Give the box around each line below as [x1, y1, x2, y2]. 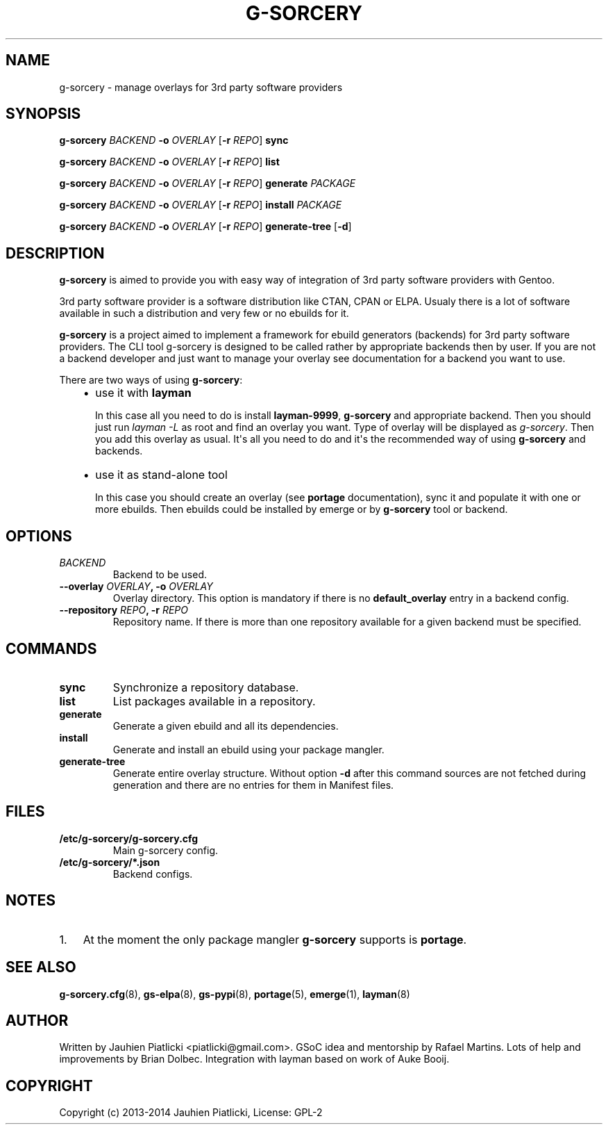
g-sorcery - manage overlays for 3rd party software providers [59, 81, 343, 93]
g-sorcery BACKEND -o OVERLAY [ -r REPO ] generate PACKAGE [59, 177, 356, 190]
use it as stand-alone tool [95, 468, 228, 482]
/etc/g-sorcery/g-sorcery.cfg [59, 832, 199, 844]
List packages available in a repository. [112, 694, 316, 708]
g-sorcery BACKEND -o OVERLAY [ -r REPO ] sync [59, 134, 289, 147]
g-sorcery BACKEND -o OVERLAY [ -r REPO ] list [59, 156, 280, 168]
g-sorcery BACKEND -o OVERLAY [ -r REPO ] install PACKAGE [59, 199, 342, 211]
